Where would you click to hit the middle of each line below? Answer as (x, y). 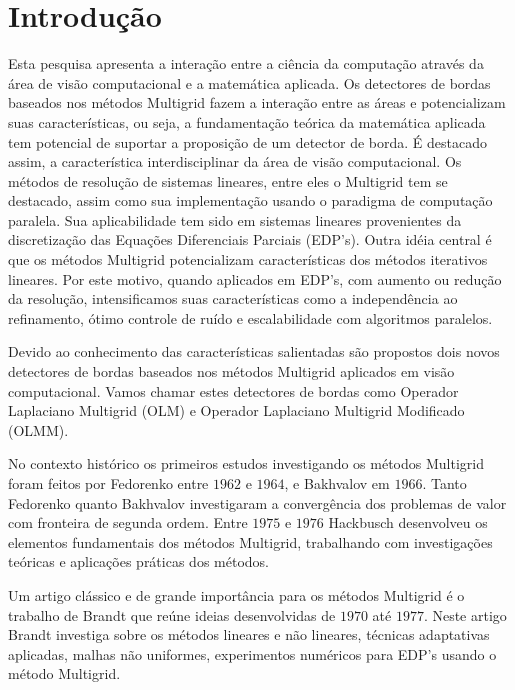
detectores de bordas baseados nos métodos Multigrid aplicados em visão (231, 371)
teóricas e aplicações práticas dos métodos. (138, 561)
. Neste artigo (465, 614)
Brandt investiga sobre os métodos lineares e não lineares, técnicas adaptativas (249, 634)
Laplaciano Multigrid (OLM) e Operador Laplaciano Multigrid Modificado (236, 410)
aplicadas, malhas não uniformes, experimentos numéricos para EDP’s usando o (252, 653)
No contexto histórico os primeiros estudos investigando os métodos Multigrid (246, 463)
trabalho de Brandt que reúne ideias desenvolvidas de (172, 614)
